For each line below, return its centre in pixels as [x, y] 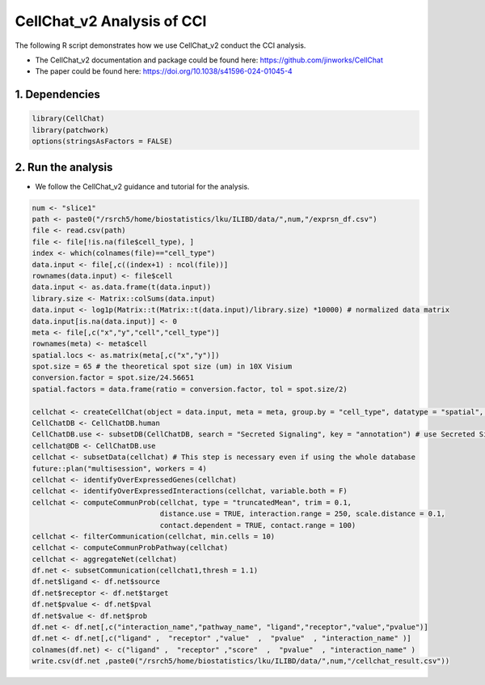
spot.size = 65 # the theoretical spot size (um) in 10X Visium [162, 367]
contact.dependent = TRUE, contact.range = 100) [258, 525]
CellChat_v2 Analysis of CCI [111, 21]
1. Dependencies [58, 94]
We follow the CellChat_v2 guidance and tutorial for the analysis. [142, 186]
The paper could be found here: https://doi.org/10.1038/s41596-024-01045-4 [164, 71]
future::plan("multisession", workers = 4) [120, 468]
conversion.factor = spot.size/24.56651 [113, 378]
